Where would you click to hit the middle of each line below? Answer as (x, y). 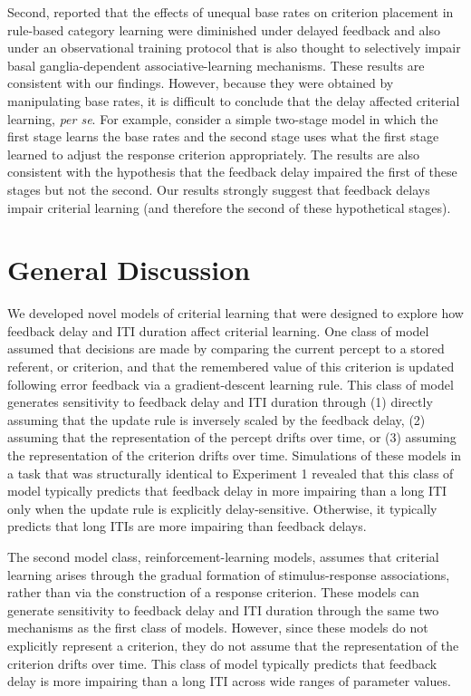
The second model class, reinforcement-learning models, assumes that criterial (223, 556)
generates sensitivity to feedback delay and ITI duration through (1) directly (220, 402)
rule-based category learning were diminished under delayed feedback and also (224, 29)
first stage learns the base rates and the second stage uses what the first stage (223, 136)
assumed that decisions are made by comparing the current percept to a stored (226, 348)
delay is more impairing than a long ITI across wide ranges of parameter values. (229, 681)
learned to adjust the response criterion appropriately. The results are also (214, 154)
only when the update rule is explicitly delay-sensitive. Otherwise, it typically (222, 508)
